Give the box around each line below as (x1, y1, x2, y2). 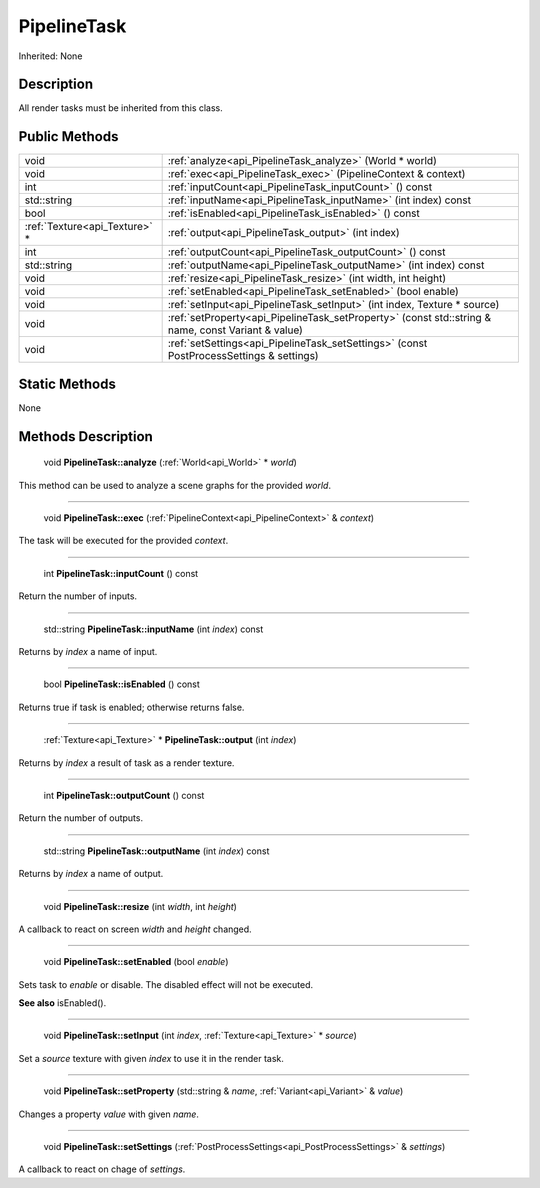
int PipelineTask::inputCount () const (43, 567, 199, 579)
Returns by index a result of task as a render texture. (18, 756, 235, 769)
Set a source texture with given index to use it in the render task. (18, 1052, 285, 1064)
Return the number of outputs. (18, 812, 144, 824)
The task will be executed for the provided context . (18, 535, 229, 547)
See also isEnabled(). (18, 997, 107, 1009)
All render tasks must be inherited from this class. (18, 102, 224, 114)
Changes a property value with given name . (18, 1108, 200, 1120)
